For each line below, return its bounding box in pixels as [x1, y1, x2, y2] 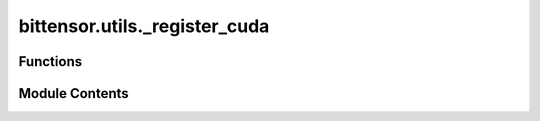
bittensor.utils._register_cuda [18, 15, 270, 37]
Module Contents [18, 85, 129, 102]
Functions [18, 53, 83, 70]
